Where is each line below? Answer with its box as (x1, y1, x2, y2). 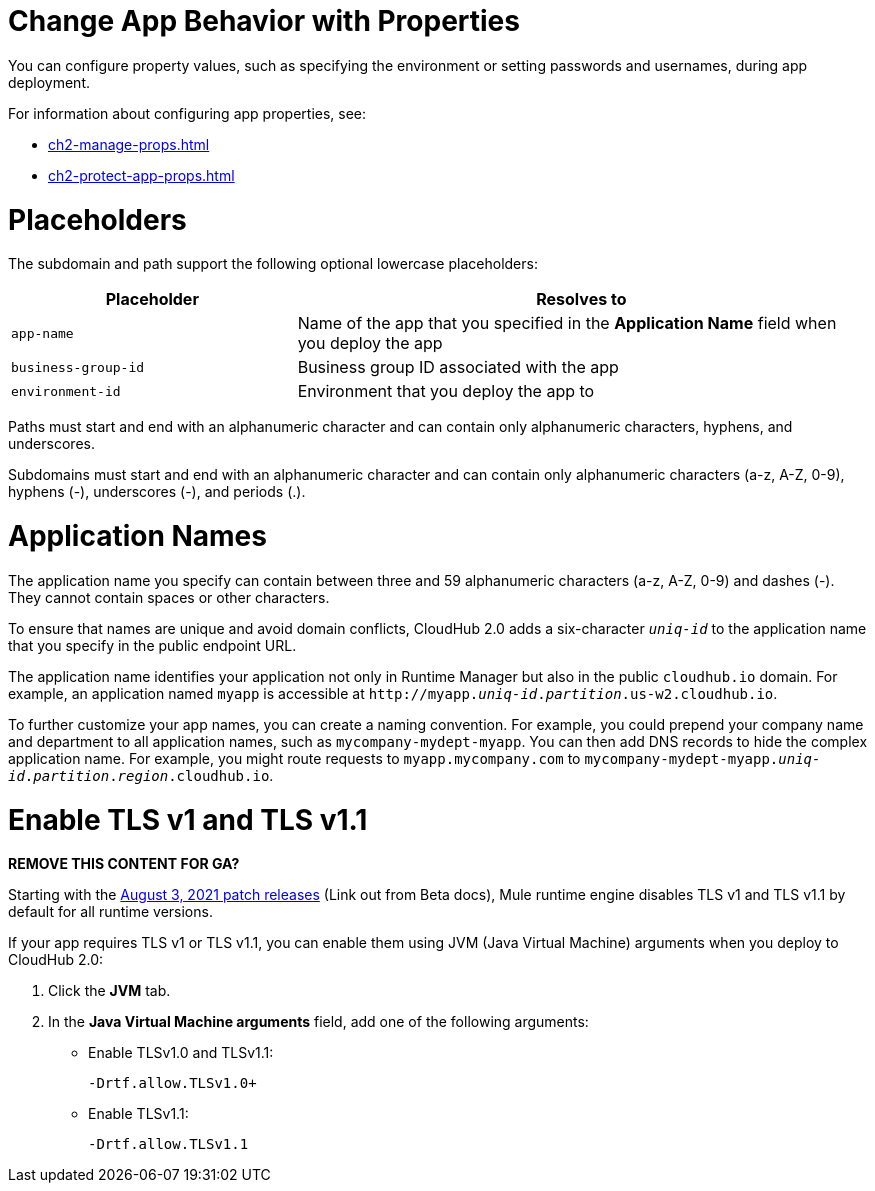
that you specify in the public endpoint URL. (8, 636, 297, 654)
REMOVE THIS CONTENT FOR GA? (8, 855, 240, 873)
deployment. (8, 73, 90, 91)
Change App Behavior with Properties (8, 4, 520, 38)
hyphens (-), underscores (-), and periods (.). (8, 483, 306, 501)
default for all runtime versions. (8, 903, 213, 921)
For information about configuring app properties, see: (8, 104, 367, 122)
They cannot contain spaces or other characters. (8, 588, 330, 606)
